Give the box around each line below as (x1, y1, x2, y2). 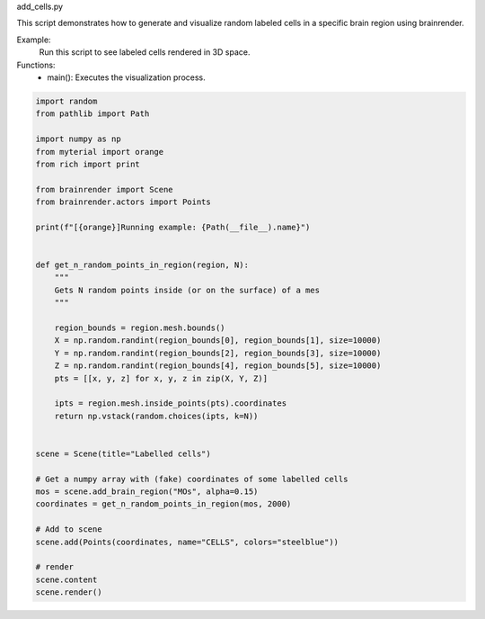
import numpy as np (35, 134, 121, 144)
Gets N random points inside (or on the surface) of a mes (54, 284, 321, 295)
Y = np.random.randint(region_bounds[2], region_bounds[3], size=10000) (54, 347, 382, 358)
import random (35, 95, 98, 106)
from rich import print (35, 158, 141, 169)
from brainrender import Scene (35, 184, 174, 194)
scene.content (35, 574, 98, 585)
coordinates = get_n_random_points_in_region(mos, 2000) (35, 499, 292, 509)
